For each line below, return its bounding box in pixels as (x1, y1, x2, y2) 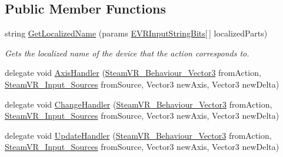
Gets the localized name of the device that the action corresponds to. (5, 46, 249, 59)
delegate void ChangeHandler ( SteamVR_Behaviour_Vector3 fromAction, (5, 98, 272, 110)
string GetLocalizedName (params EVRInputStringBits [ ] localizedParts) (5, 27, 268, 39)
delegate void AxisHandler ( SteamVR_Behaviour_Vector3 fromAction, (5, 66, 261, 79)
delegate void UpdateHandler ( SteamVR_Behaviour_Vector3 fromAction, (5, 129, 272, 141)
